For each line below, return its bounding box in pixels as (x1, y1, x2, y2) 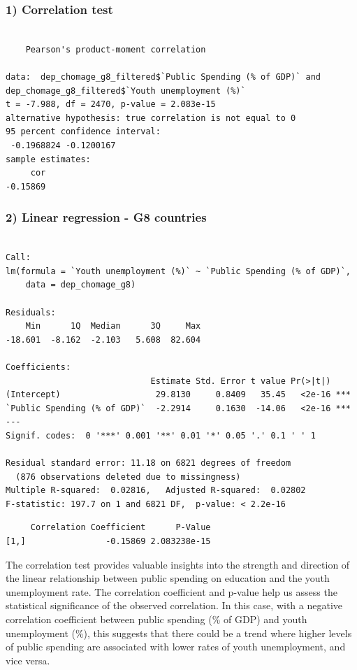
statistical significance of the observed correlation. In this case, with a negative (6, 598, 342, 613)
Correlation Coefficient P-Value (30, 522, 211, 533)
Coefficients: (6, 362, 71, 372)
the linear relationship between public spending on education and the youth (6, 571, 330, 585)
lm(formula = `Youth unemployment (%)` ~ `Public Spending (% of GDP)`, (6, 266, 351, 276)
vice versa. (6, 653, 50, 667)
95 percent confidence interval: (6, 127, 161, 137)
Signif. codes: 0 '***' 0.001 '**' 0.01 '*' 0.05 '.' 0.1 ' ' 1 (6, 430, 316, 441)
